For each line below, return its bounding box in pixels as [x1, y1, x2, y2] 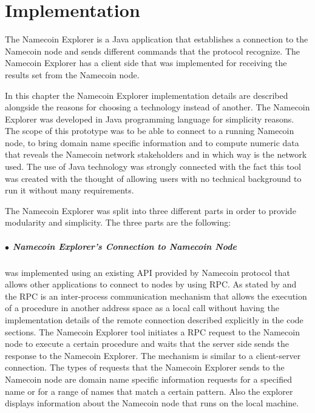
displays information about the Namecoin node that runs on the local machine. [5, 397, 299, 409]
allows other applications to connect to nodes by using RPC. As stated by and [5, 278, 297, 290]
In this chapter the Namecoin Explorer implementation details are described [5, 89, 288, 101]
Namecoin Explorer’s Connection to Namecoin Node [12, 240, 237, 252]
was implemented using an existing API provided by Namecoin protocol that [5, 266, 290, 278]
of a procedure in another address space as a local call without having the [5, 301, 279, 314]
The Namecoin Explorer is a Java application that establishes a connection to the [5, 33, 308, 45]
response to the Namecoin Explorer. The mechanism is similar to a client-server [5, 349, 301, 361]
